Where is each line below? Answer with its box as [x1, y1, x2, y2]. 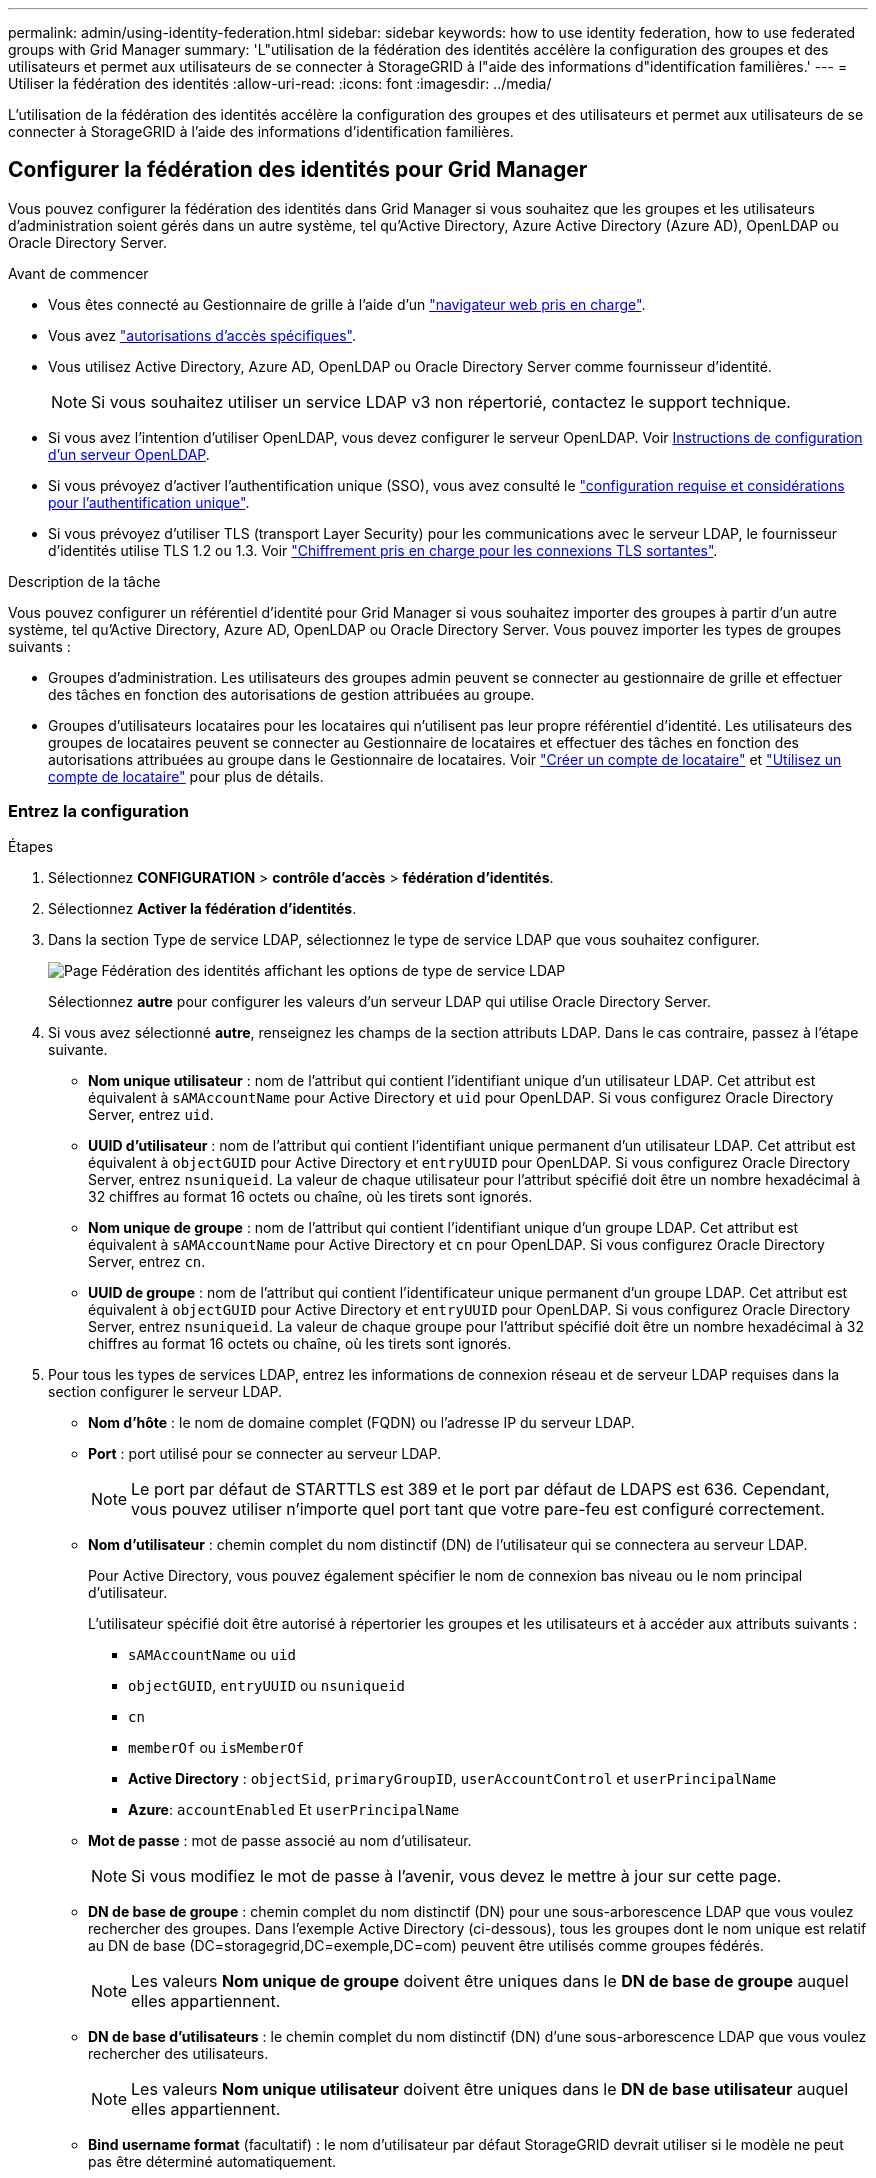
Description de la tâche [8, 572, 161, 590]
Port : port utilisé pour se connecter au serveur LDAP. [88, 1444, 441, 1462]
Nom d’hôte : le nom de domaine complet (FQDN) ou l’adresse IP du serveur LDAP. [88, 1413, 635, 1431]
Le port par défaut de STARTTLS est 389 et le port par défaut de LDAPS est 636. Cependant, [131, 1478, 830, 1499]
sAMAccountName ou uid [128, 1645, 296, 1663]
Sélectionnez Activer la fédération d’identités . [48, 899, 357, 917]
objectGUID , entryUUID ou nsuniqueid [128, 1676, 405, 1694]
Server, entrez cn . [88, 1252, 206, 1270]
